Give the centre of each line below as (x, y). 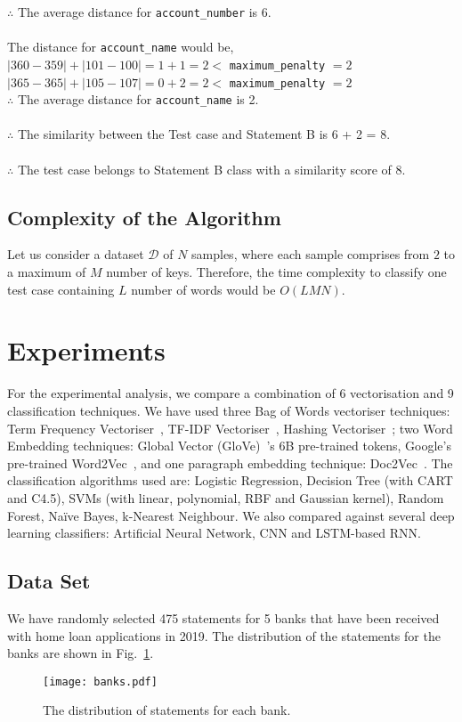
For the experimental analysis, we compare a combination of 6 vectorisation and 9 (231, 393)
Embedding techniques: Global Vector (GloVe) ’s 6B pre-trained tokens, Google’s (229, 446)
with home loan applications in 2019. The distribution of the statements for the (224, 635)
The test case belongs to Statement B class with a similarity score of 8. (211, 169)
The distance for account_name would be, (121, 47)
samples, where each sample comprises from (311, 254)
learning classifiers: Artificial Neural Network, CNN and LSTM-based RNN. (214, 533)
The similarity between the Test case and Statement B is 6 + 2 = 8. (204, 134)
